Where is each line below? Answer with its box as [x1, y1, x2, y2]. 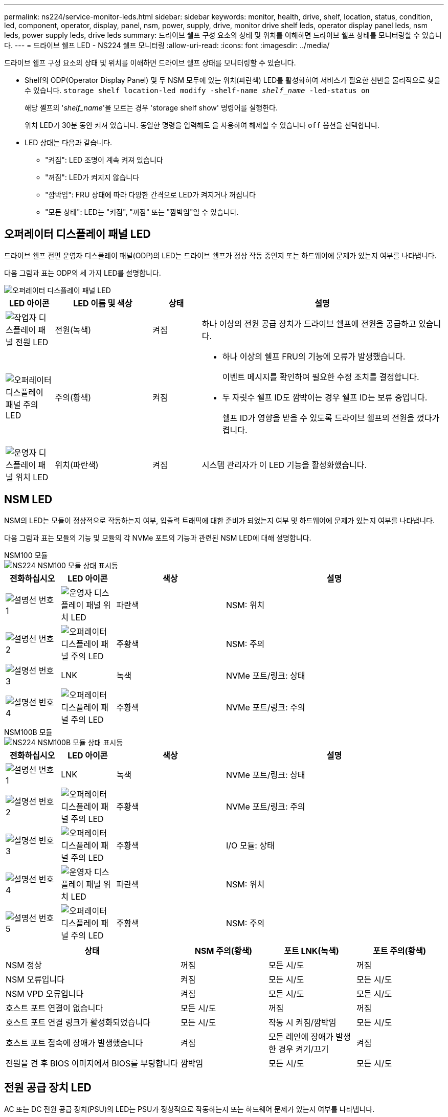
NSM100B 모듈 [4, 727, 53, 736]
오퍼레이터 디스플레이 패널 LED [4, 228, 151, 241]
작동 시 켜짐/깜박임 [268, 1017, 337, 1027]
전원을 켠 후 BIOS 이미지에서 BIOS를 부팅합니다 [6, 1058, 178, 1068]
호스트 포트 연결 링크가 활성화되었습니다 [6, 1017, 150, 1027]
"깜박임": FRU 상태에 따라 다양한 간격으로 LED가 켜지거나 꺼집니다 [45, 190, 256, 199]
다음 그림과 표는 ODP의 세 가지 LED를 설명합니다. [4, 268, 161, 277]
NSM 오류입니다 [6, 974, 64, 985]
